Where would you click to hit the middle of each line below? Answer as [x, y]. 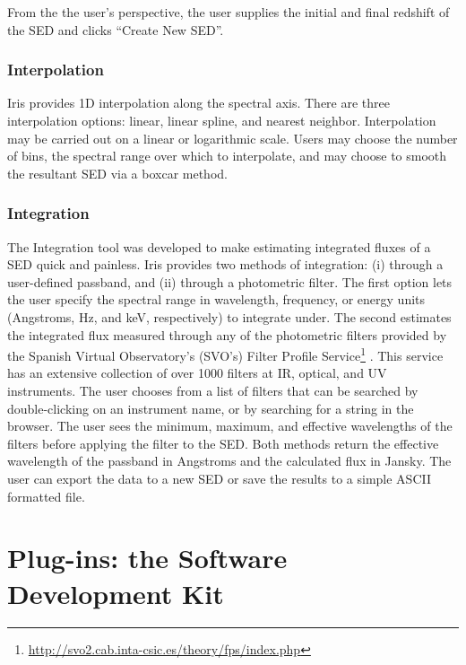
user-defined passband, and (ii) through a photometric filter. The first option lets [230, 281]
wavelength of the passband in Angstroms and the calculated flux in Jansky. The [229, 461]
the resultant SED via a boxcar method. [117, 173]
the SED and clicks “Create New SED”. [116, 29]
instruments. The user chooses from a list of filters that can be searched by [213, 390]
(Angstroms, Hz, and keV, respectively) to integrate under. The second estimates [229, 316]
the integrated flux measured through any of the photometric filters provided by [227, 334]
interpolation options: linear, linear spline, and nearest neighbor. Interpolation [222, 120]
